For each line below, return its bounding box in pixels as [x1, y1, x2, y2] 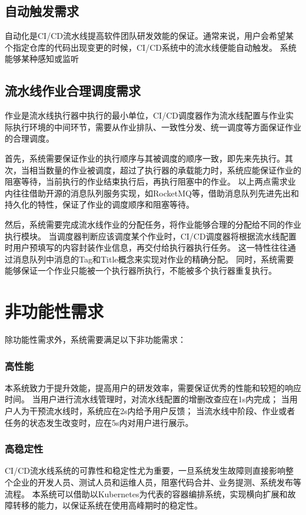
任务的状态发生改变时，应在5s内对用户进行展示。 [5, 416, 194, 428]
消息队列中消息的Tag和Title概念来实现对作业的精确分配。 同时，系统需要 [12, 252, 294, 265]
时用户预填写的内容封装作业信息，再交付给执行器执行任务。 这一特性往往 [5, 241, 288, 254]
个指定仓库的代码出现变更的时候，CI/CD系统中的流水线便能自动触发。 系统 [5, 41, 297, 53]
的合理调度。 [5, 132, 54, 145]
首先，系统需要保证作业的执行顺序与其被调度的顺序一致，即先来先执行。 [5, 152, 285, 164]
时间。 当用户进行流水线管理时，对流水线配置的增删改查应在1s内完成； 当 [5, 393, 290, 405]
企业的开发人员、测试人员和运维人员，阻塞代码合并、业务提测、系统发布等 [12, 476, 301, 488]
